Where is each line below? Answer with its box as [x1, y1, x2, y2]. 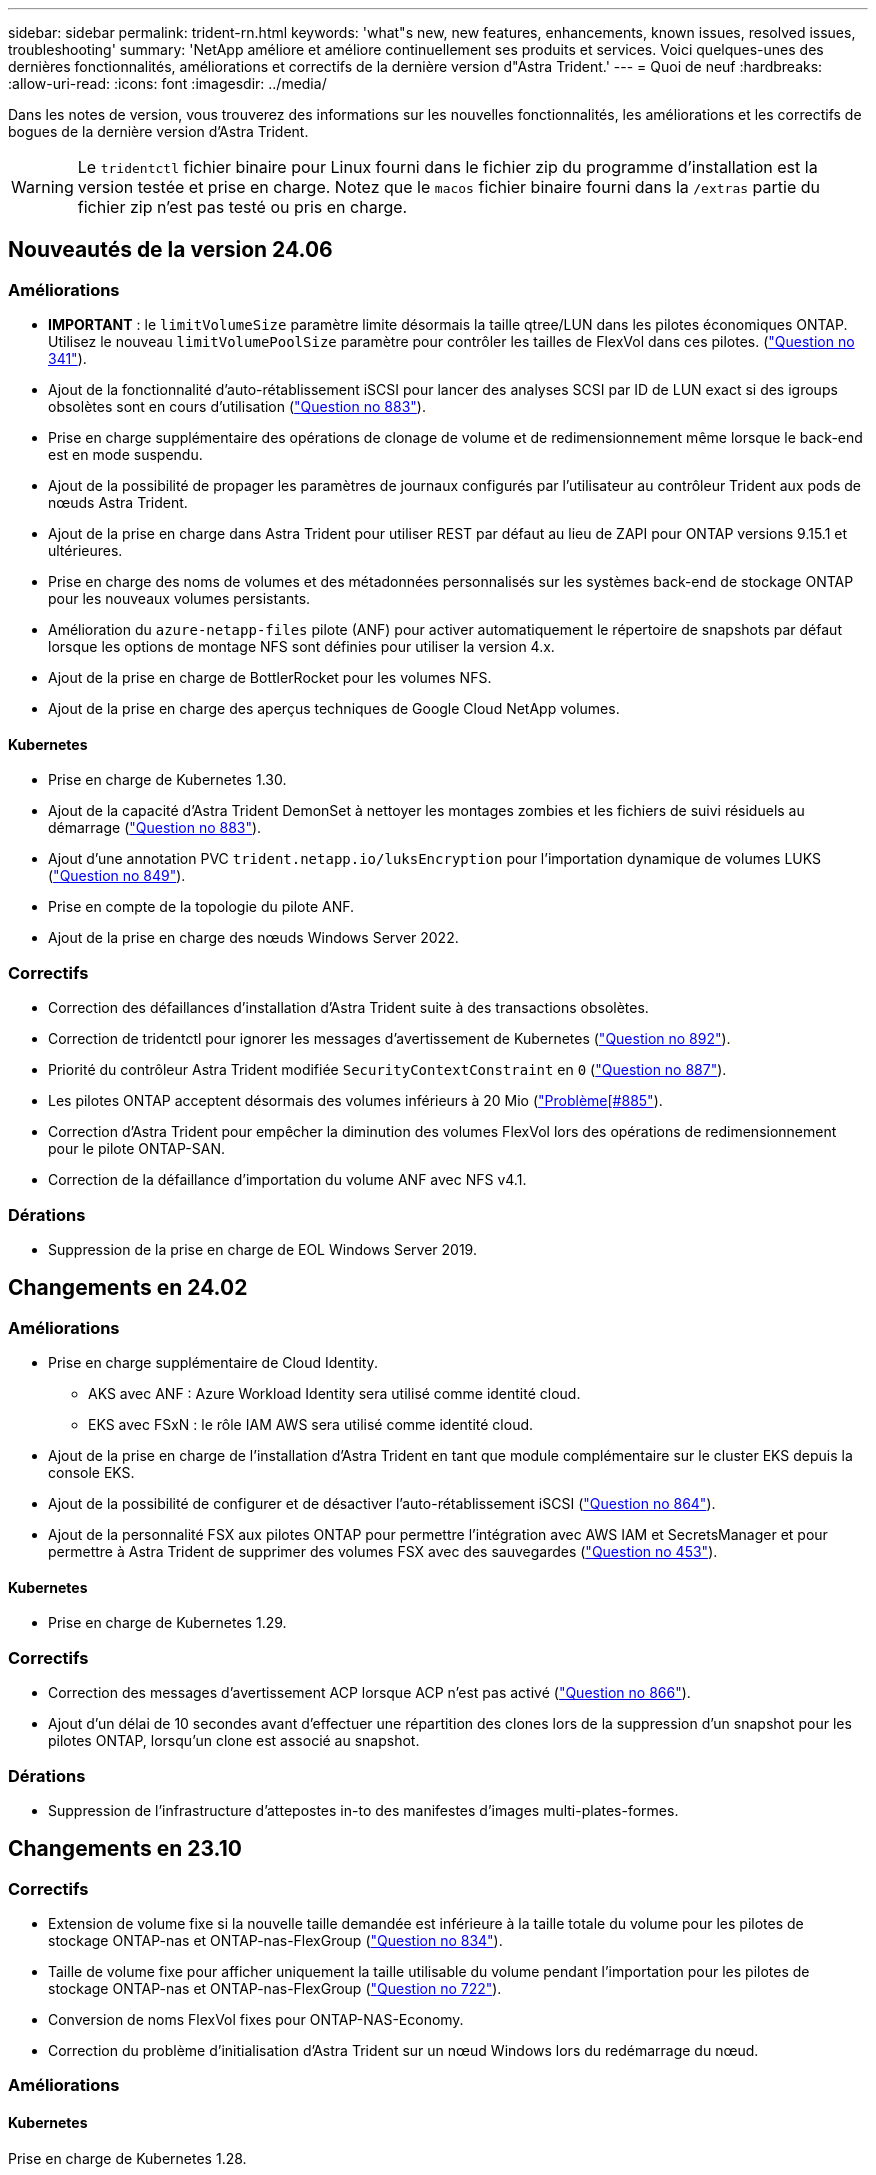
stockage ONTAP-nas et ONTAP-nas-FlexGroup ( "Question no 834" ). [48, 1932, 503, 1950]
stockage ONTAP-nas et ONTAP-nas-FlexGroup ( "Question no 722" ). [48, 1980, 502, 1998]
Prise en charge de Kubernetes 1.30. [48, 771, 287, 789]
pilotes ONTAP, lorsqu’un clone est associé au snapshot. [48, 1732, 420, 1750]
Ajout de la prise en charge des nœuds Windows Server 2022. [48, 929, 459, 947]
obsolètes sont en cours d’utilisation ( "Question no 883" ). [48, 398, 426, 416]
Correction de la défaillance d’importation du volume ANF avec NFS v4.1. [48, 1171, 527, 1189]
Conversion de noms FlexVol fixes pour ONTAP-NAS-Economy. [48, 2011, 464, 2029]
